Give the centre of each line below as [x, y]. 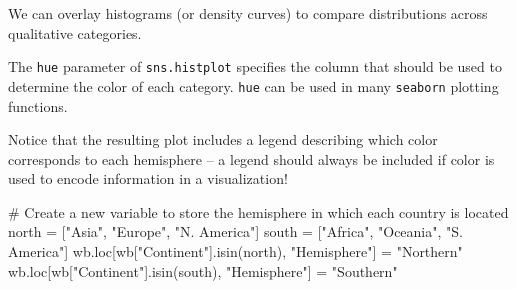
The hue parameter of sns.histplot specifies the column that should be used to [255, 66]
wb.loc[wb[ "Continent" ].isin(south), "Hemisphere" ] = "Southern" [203, 270]
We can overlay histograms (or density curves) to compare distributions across [248, 13]
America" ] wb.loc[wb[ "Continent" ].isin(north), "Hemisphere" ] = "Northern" [235, 251]
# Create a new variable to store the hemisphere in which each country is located [258, 211]
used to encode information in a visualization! [148, 178]
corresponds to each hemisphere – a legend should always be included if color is [251, 158]
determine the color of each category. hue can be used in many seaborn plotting [253, 85]
